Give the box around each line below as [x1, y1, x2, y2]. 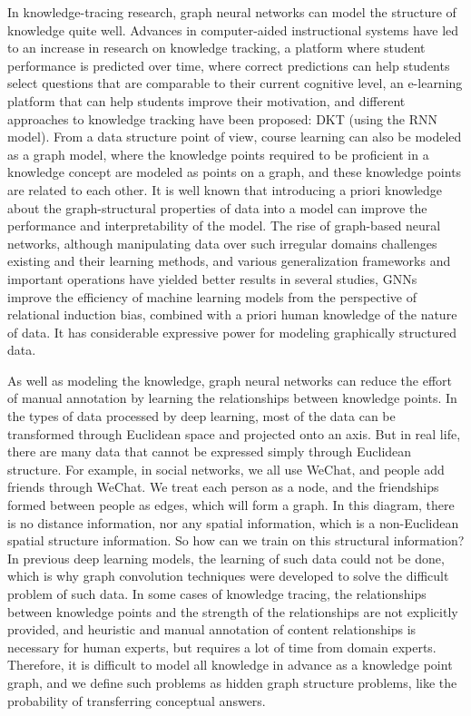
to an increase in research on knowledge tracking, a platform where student [7, 38, 426, 57]
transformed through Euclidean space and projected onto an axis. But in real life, [7, 424, 461, 443]
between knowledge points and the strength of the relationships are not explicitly [7, 602, 458, 621]
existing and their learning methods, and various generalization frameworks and [7, 251, 451, 270]
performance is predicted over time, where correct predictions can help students [7, 55, 450, 74]
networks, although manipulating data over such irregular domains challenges [7, 233, 437, 252]
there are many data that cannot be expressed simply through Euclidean [7, 442, 412, 461]
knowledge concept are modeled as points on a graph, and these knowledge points [7, 162, 462, 181]
